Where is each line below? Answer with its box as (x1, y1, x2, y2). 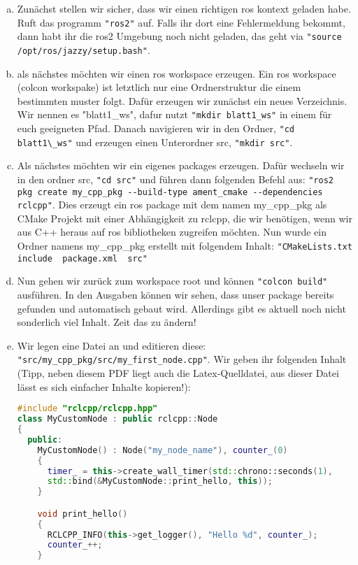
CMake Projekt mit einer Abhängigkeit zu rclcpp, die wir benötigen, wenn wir (17, 210, 352, 225)
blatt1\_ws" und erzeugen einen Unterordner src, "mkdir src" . (17, 134, 293, 149)
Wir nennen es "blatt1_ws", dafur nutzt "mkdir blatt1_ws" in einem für (17, 107, 332, 122)
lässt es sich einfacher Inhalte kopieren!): (17, 379, 191, 394)
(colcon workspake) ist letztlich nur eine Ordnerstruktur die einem (17, 80, 301, 94)
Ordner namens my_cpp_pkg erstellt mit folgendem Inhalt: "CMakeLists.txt (17, 238, 352, 253)
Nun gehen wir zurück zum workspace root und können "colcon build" (17, 273, 328, 288)
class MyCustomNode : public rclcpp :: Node (17, 414, 218, 424)
